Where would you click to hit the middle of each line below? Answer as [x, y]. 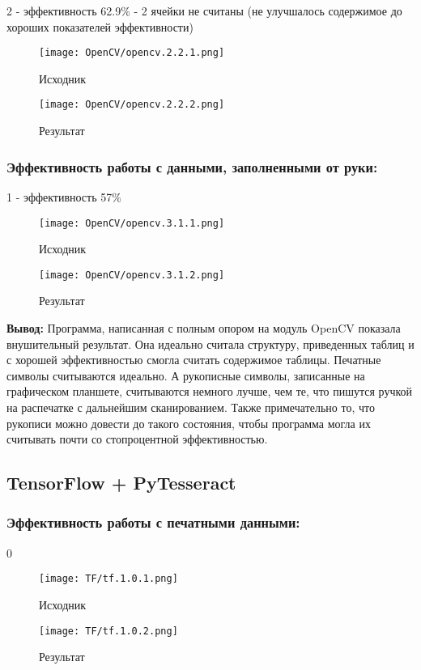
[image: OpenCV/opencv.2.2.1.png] [132, 53]
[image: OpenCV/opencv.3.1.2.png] [132, 275]
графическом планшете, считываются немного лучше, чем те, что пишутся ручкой [210, 391]
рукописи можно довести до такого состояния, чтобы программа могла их [189, 423]
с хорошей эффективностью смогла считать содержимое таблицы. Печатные [194, 360]
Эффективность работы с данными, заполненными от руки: [192, 166]
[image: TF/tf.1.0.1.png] [108, 579]
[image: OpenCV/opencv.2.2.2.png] [132, 105]
